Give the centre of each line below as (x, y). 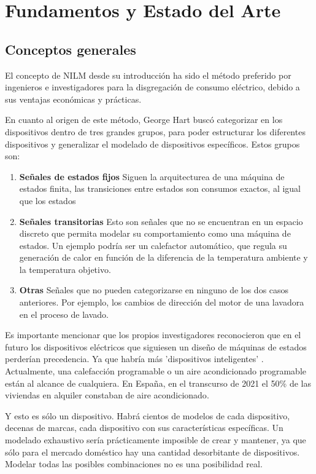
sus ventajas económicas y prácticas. (73, 99)
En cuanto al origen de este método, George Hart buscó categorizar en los (144, 120)
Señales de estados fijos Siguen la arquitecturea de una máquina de (152, 176)
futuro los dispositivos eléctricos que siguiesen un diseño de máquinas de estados (156, 346)
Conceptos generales (71, 49)
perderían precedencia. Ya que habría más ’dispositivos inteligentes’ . (134, 359)
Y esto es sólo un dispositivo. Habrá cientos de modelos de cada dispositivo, (148, 415)
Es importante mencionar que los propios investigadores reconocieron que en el (153, 335)
